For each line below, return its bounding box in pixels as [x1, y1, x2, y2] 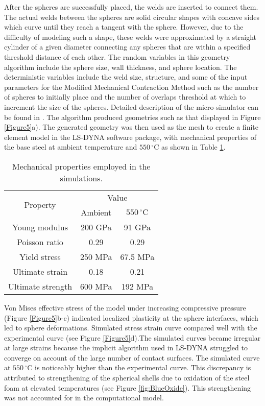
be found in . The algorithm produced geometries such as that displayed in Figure [4, 111, 261, 122]
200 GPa [81, 221, 112, 233]
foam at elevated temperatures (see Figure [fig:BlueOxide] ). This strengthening [4, 382, 251, 393]
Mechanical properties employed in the [12, 160, 151, 172]
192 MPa [121, 280, 154, 292]
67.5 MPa [120, 250, 155, 262]
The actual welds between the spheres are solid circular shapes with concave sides [4, 11, 260, 22]
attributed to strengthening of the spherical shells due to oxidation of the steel [4, 372, 250, 383]
